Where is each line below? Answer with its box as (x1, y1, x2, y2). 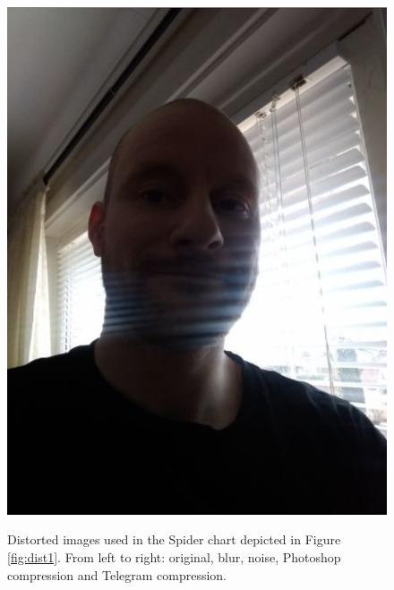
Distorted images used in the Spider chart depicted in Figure (7, 530, 341, 549)
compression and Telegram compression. (7, 565, 227, 584)
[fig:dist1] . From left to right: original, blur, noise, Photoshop (7, 547, 341, 566)
